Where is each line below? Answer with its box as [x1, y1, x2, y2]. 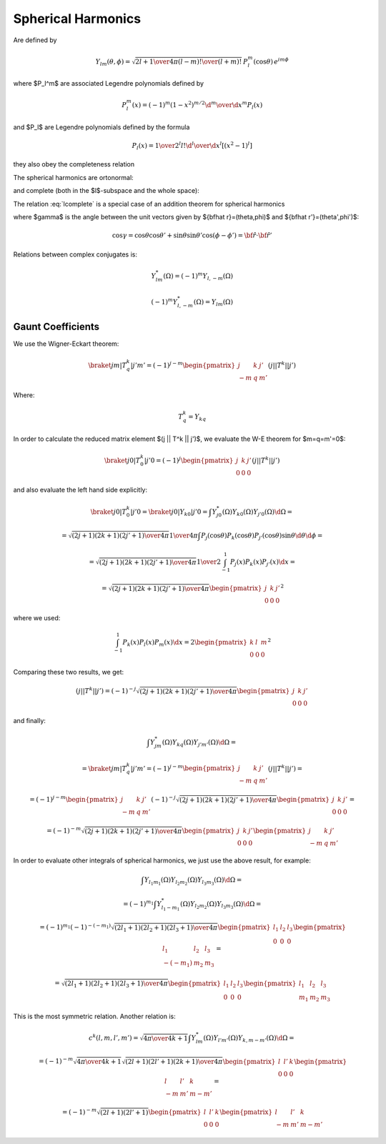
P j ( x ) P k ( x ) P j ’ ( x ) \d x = [229, 558, 296, 568]
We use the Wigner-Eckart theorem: [13, 339, 119, 348]
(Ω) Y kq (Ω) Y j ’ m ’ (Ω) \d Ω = [162, 738, 237, 748]
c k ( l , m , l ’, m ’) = [88, 1033, 139, 1042]
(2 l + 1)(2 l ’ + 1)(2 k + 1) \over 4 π [125, 1058, 223, 1066]
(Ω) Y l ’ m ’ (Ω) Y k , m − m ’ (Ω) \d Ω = [203, 1033, 295, 1043]
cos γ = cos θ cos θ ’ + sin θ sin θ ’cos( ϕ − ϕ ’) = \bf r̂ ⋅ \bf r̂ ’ [112, 232, 272, 239]
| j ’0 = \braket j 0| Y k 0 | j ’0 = [129, 507, 208, 517]
